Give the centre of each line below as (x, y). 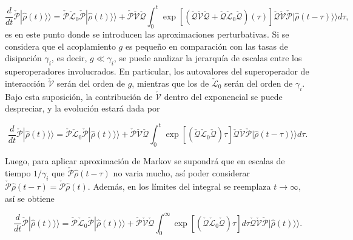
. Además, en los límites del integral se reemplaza (179, 186)
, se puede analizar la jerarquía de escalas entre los (208, 58)
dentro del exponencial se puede (223, 96)
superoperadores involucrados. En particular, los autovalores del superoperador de (157, 71)
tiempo (18, 172)
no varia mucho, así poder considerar (182, 172)
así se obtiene (30, 198)
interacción (25, 83)
